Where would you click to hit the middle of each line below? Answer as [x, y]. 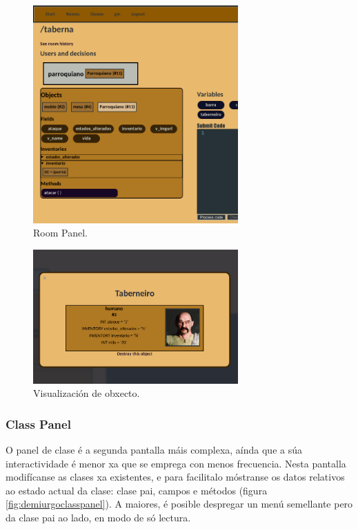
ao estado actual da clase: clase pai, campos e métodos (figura [137, 490]
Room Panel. [60, 233]
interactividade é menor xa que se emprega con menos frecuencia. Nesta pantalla [176, 463]
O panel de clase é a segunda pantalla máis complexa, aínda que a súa [154, 449]
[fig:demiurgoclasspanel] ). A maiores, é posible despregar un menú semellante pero [179, 504]
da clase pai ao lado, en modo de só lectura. [98, 517]
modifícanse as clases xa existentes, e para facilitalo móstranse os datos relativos [175, 477]
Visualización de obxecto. [87, 393]
